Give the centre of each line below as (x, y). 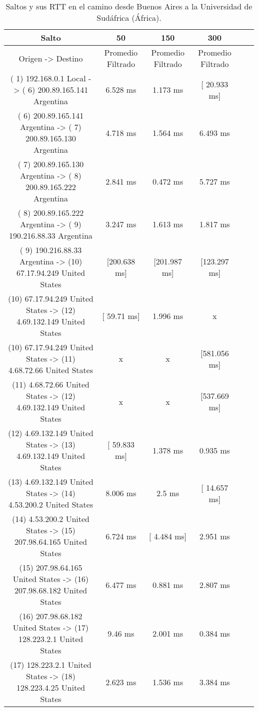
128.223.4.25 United (51, 687)
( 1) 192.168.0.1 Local (48, 78)
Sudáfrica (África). (129, 18)
